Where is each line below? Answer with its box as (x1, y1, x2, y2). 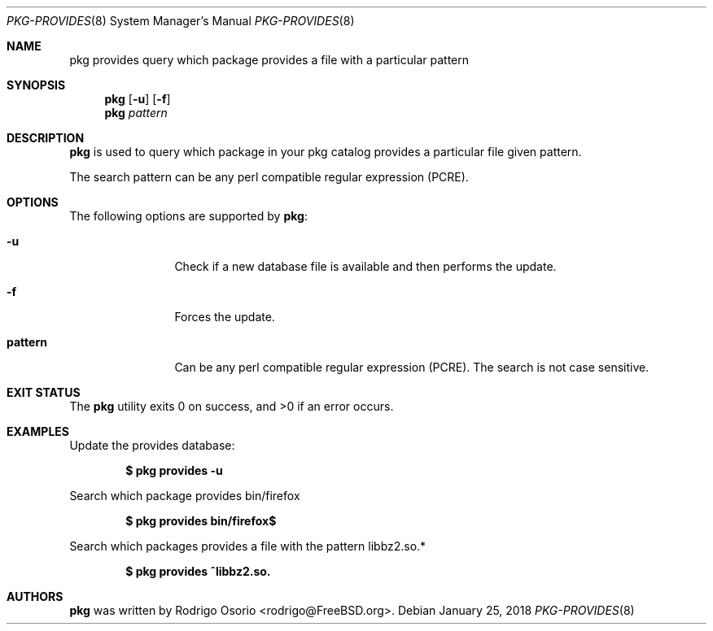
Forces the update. (174, 310, 275, 324)
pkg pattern (104, 106, 168, 120)
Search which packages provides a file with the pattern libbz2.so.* (69, 539, 426, 553)
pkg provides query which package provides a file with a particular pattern (69, 53, 469, 67)
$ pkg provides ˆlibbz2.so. (125, 564, 271, 578)
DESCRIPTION (7, 131, 85, 145)
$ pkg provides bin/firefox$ (125, 514, 277, 528)
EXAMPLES (7, 424, 69, 438)
